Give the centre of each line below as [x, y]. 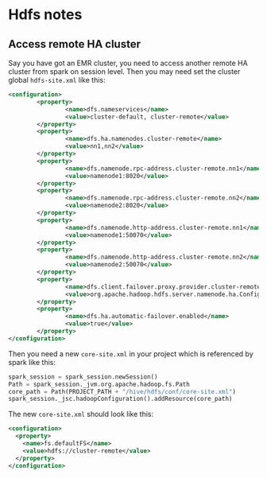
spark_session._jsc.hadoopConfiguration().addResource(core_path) [120, 399]
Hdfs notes [45, 15]
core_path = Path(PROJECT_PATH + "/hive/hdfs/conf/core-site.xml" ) [122, 391]
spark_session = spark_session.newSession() [83, 377]
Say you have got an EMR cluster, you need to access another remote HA [128, 63]
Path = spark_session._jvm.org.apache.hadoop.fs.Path [99, 384]
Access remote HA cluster [75, 44]
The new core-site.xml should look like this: [81, 414]
